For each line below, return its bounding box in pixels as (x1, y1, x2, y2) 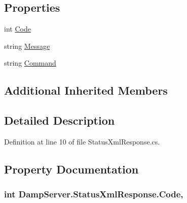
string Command (4, 57, 56, 68)
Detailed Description (4, 112, 115, 128)
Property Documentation (4, 161, 139, 177)
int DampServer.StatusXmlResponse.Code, (4, 188, 183, 200)
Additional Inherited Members (4, 82, 168, 98)
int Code (4, 23, 31, 34)
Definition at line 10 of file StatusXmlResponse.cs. (4, 136, 160, 147)
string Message (4, 40, 50, 51)
